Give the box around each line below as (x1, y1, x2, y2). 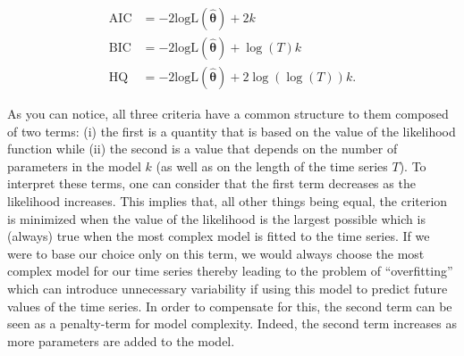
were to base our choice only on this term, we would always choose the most (7, 244, 425, 262)
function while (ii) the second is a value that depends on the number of (7, 139, 398, 158)
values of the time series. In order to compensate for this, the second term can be (7, 296, 452, 315)
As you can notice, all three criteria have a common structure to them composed (7, 104, 449, 123)
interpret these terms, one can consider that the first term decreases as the (7, 174, 416, 193)
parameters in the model (7, 156, 141, 175)
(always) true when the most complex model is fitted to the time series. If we (7, 227, 430, 245)
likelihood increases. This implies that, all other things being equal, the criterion (7, 192, 448, 211)
